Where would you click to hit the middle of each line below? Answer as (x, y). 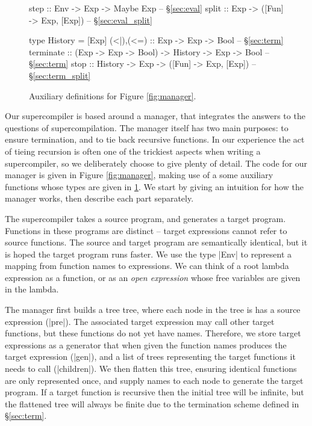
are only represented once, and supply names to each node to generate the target (154, 380)
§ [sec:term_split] (60, 75)
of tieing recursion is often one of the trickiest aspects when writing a (133, 151)
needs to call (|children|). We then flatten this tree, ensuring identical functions (151, 369)
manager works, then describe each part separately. (99, 198)
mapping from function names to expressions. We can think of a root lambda (147, 266)
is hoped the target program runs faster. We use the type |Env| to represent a (148, 254)
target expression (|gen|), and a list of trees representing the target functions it (150, 357)
